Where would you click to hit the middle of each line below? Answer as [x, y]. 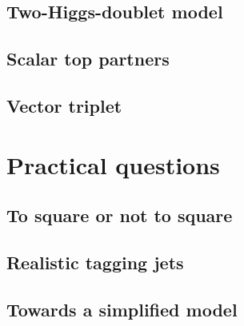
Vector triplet [64, 105]
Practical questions [113, 164]
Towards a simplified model [122, 309]
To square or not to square [120, 215]
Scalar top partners [88, 59]
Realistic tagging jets [95, 262]
